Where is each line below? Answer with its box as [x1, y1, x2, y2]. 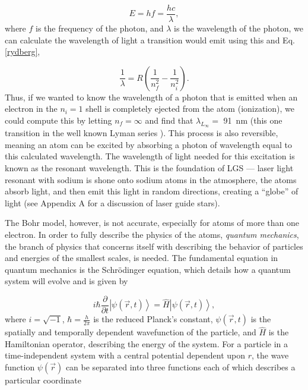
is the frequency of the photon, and [36, 22, 164, 34]
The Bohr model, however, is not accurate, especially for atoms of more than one [5, 216, 300, 229]
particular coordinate [5, 374, 81, 386]
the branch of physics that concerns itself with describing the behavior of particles [5, 240, 303, 252]
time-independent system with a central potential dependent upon [5, 349, 246, 361]
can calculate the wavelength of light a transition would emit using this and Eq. [5, 33, 295, 46]
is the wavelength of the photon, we [174, 22, 303, 34]
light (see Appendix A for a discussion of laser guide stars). [5, 196, 220, 209]
